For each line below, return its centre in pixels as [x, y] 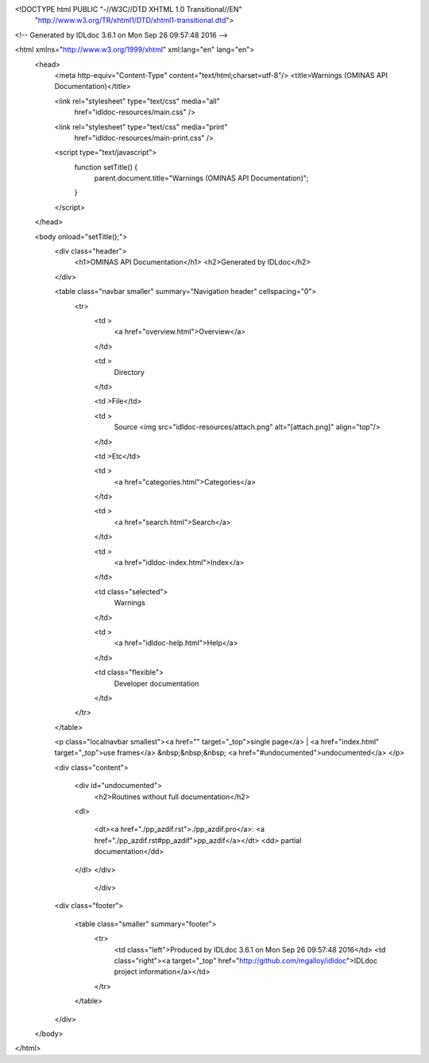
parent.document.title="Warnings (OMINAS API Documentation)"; [201, 178]
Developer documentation [157, 683]
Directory [129, 372]
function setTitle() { [106, 167]
